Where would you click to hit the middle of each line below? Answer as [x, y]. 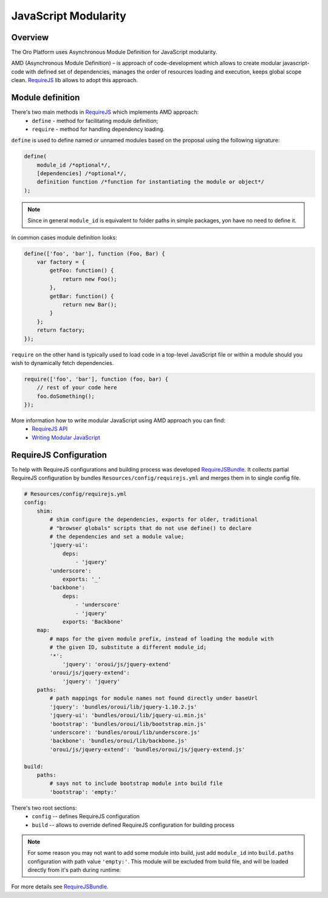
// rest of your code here [77, 388]
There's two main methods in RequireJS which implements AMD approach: [105, 112]
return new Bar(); [90, 305]
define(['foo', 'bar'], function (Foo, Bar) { [94, 253]
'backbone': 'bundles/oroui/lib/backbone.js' [118, 741]
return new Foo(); [90, 279]
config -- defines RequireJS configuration [86, 816]
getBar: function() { [82, 296]
